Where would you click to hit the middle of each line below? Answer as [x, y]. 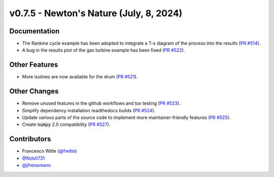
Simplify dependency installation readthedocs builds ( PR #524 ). [89, 110]
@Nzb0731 [33, 158]
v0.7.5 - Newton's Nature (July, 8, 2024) [96, 13]
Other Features [34, 65]
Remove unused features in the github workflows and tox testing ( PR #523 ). [101, 103]
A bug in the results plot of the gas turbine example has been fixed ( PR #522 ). [104, 50]
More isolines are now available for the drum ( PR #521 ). [80, 77]
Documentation [35, 31]
